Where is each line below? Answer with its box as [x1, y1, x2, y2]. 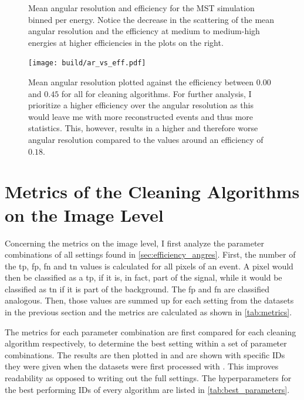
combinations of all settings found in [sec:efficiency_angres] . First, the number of [5, 248, 296, 261]
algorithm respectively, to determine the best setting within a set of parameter [5, 337, 287, 349]
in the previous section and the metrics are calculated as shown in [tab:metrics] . [5, 306, 292, 318]
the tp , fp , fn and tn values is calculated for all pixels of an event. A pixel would [5, 259, 293, 272]
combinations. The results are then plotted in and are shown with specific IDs [5, 348, 285, 361]
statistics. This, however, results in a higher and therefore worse [28, 122, 258, 134]
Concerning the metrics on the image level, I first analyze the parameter [5, 236, 265, 249]
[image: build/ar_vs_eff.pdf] [28, 59, 146, 68]
